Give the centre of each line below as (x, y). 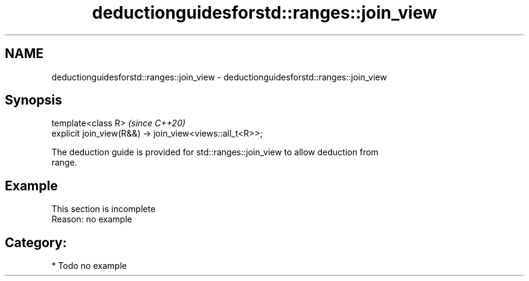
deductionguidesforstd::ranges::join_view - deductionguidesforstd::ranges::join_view (219, 77)
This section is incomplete (104, 209)
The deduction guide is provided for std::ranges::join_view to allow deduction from (215, 152)
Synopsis (34, 100)
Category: (36, 242)
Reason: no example (92, 219)
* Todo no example (89, 266)
